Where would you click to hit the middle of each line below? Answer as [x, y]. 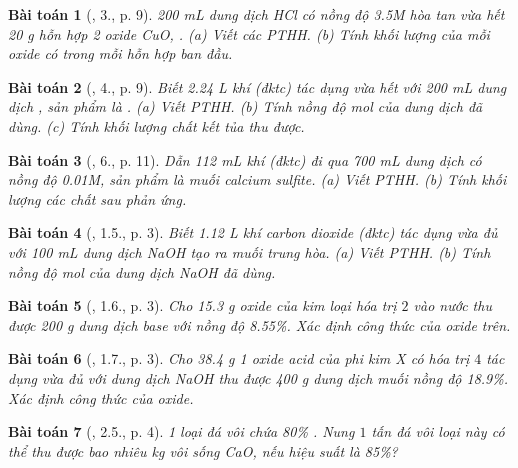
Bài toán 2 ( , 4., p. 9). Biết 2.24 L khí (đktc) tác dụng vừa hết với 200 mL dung [257, 86]
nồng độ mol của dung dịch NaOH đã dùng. [142, 271]
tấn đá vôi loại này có [438, 431]
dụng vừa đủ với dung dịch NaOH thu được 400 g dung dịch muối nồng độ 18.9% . [258, 377]
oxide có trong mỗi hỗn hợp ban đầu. [120, 53]
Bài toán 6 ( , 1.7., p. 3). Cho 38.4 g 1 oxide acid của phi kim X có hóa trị [239, 358]
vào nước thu [452, 305]
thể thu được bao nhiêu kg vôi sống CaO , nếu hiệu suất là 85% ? [203, 450]
